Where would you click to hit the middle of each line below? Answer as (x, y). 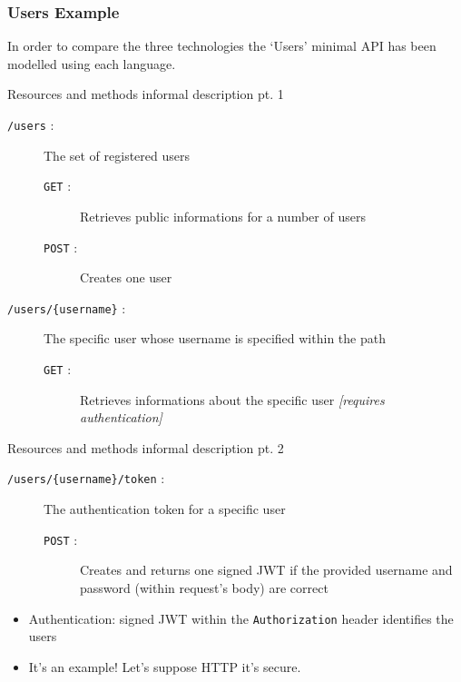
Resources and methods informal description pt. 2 (146, 447)
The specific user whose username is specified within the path (215, 338)
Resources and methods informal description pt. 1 (146, 94)
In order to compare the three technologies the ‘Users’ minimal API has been (222, 46)
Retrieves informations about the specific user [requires (232, 399)
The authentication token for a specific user (165, 509)
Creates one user (126, 277)
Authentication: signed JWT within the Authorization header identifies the (241, 618)
